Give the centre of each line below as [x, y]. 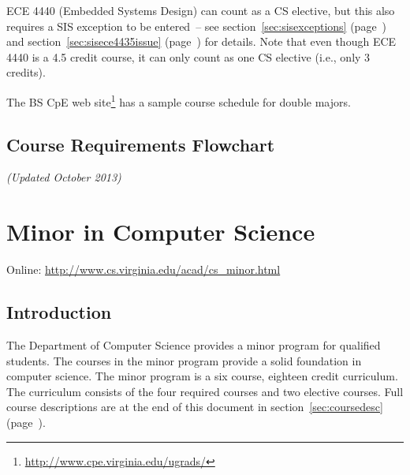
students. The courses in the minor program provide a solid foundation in [184, 360]
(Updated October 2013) [64, 177]
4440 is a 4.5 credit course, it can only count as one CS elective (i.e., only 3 [188, 56]
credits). [26, 72]
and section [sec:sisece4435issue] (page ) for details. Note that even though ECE [201, 41]
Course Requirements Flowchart [141, 144]
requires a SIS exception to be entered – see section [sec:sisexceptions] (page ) [197, 26]
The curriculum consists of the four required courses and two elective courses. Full [205, 391]
